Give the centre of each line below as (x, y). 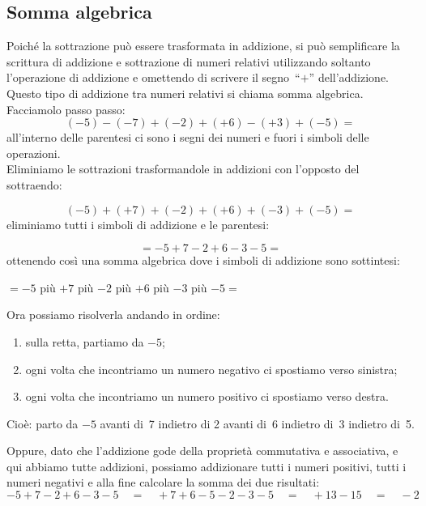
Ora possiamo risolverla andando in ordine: (113, 315)
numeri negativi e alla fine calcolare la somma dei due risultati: (163, 482)
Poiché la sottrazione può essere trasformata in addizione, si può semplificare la (203, 46)
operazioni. (34, 153)
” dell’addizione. (349, 77)
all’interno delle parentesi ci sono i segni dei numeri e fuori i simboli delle (188, 137)
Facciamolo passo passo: (66, 109)
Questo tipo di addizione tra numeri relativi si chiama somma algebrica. (185, 93)
